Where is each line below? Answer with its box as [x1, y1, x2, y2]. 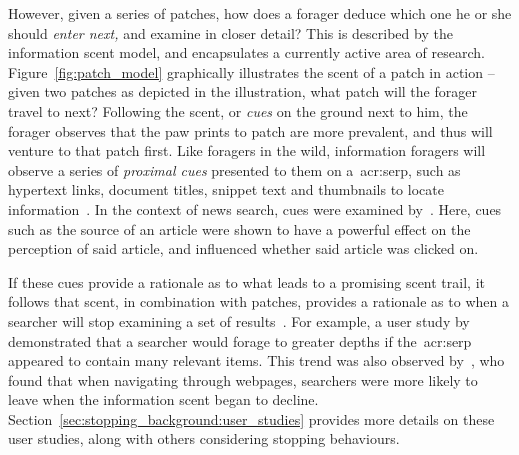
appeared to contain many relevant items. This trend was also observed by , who [8, 350, 505, 371]
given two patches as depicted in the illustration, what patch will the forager [8, 81, 477, 102]
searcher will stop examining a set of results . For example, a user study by [8, 310, 470, 331]
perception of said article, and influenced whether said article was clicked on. [8, 238, 479, 259]
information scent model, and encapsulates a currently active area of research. [8, 42, 485, 63]
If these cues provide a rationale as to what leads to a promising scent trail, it [8, 271, 485, 292]
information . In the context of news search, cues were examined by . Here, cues [8, 198, 502, 219]
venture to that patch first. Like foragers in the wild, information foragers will [8, 140, 486, 161]
